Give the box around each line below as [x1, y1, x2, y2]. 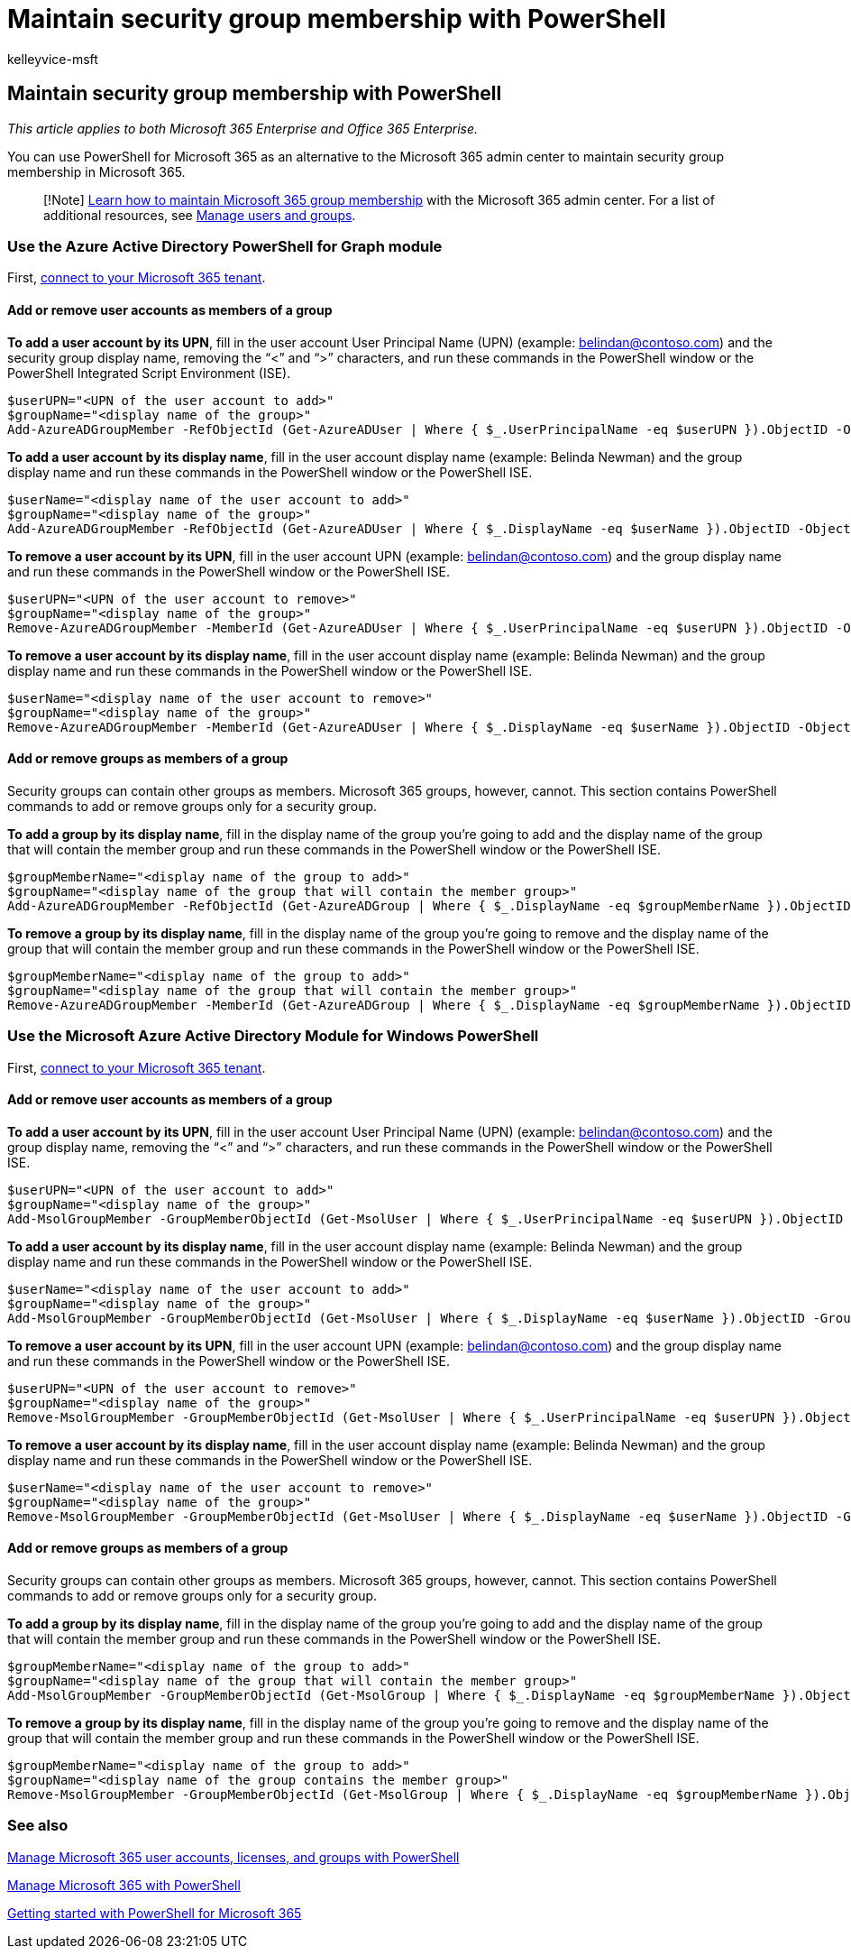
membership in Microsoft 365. [7, 163, 186, 180]
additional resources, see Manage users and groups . [43, 207, 356, 223]
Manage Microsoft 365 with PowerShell [7, 1877, 241, 1893]
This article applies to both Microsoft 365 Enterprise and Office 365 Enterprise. [7, 120, 479, 136]
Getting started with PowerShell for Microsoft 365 [7, 1905, 302, 1921]
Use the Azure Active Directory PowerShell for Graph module [7, 236, 443, 255]
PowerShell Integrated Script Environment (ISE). [7, 364, 291, 381]
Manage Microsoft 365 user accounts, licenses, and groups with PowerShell [7, 1849, 460, 1865]
